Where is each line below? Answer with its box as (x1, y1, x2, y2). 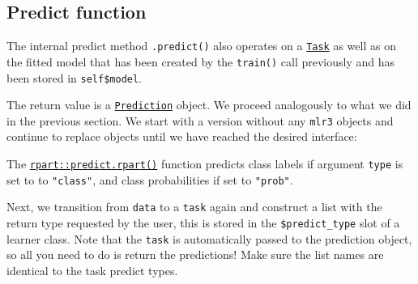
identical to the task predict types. (6, 261, 178, 278)
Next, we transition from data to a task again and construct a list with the (6, 198, 382, 215)
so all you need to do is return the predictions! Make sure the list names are (6, 246, 384, 263)
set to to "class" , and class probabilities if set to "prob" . (6, 171, 293, 188)
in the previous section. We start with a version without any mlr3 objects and (6, 112, 394, 129)
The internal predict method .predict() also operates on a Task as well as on (6, 37, 396, 54)
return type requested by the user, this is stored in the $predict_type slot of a (6, 214, 400, 231)
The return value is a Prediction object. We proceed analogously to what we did (6, 96, 412, 113)
